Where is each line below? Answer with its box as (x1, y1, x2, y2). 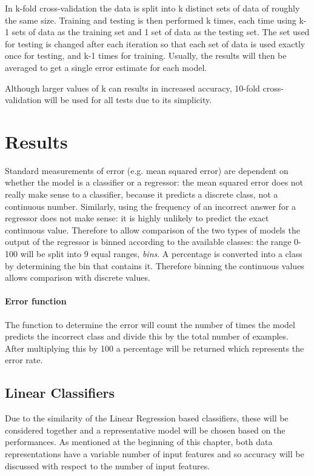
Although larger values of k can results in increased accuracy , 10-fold (5, 81, 260, 94)
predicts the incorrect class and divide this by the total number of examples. (5, 330, 289, 343)
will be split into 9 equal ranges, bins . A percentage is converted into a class (20, 247, 302, 260)
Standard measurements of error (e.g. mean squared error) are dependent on (5, 164, 289, 176)
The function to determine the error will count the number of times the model (5, 318, 295, 330)
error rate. (5, 354, 43, 366)
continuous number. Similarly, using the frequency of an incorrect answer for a (5, 199, 296, 212)
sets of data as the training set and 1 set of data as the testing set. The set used (12, 25, 310, 38)
